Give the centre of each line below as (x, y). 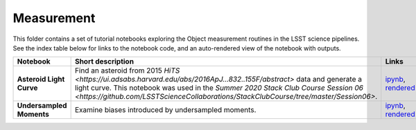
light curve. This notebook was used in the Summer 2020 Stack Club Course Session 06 (219, 88)
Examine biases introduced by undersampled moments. (165, 110)
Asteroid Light (41, 80)
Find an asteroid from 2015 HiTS (127, 71)
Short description (104, 62)
